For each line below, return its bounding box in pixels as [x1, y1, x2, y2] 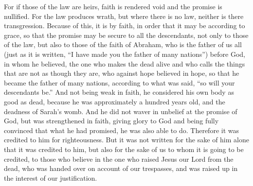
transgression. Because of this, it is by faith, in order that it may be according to [4, 20, 245, 31]
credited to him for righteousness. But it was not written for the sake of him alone [4, 135, 249, 145]
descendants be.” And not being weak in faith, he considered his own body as [4, 87, 234, 97]
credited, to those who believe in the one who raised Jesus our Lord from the [4, 153, 234, 164]
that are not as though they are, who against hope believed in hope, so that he [4, 68, 239, 78]
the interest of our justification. [4, 172, 97, 183]
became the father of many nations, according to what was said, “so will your [4, 77, 235, 87]
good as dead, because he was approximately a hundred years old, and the [4, 96, 225, 106]
